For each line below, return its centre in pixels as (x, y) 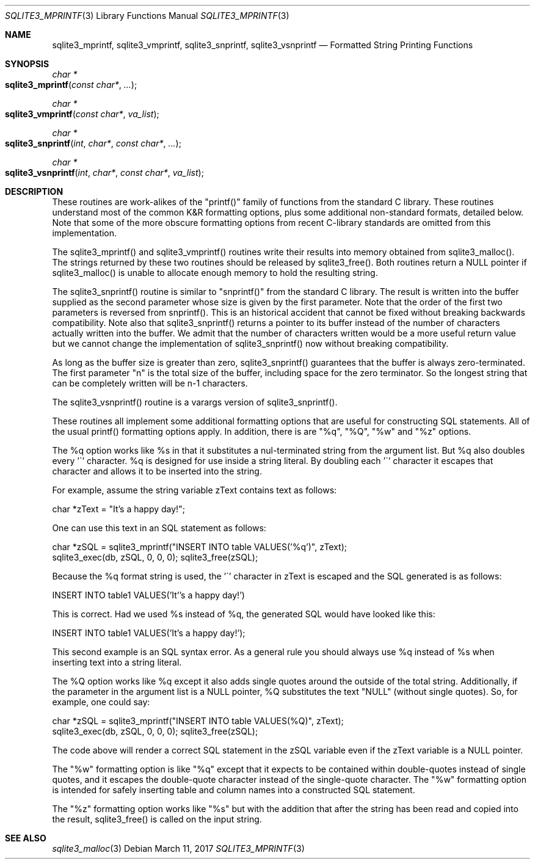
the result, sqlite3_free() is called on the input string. (157, 819)
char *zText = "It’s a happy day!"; (118, 509)
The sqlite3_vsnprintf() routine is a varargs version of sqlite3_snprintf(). (195, 402)
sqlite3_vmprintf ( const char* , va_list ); (82, 114)
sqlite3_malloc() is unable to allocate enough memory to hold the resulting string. (215, 273)
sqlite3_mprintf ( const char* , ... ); (71, 85)
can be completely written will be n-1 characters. (150, 383)
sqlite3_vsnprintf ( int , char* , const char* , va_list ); (104, 172)
